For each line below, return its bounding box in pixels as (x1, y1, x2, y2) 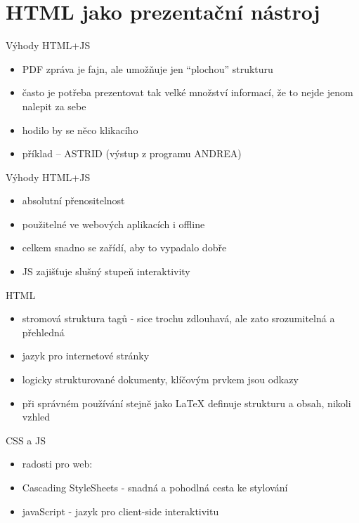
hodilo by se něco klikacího (22, 122, 138, 137)
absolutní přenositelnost (22, 193, 125, 208)
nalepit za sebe (22, 98, 86, 113)
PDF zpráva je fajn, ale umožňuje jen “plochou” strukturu (22, 61, 273, 76)
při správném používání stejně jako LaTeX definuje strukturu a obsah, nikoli (22, 395, 351, 410)
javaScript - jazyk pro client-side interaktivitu (22, 503, 219, 518)
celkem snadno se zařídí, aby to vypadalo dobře (22, 240, 227, 255)
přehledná (22, 324, 65, 339)
